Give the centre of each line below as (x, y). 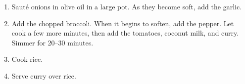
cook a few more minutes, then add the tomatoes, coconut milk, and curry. (125, 33)
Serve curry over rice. (44, 75)
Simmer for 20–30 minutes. (52, 42)
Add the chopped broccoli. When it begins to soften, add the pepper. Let (123, 23)
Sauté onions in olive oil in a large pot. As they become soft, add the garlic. (127, 6)
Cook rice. (27, 59)
